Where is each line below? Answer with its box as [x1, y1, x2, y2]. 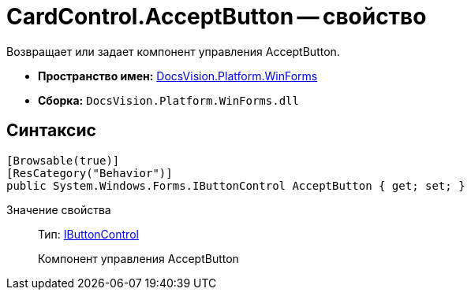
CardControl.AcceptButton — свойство [6, 3, 427, 30]
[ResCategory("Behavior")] [6, 166, 173, 179]
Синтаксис [6, 120, 96, 141]
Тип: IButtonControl [38, 227, 139, 241]
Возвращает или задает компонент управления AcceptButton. [6, 44, 340, 58]
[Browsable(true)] [6, 154, 120, 167]
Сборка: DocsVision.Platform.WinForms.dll [38, 93, 299, 107]
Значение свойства [6, 202, 111, 216]
